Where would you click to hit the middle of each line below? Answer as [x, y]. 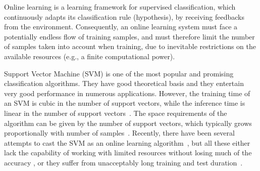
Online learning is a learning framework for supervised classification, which [120, 7]
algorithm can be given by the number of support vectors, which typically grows [128, 123]
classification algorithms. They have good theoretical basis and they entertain [124, 83]
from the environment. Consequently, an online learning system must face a [121, 27]
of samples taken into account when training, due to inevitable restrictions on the [130, 46]
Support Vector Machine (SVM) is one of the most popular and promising [119, 73]
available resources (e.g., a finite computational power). [90, 56]
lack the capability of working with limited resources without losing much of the [128, 153]
